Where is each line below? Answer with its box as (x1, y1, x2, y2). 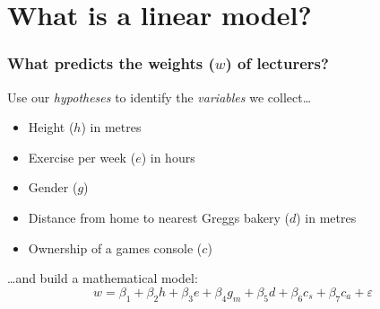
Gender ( (28, 178, 78, 197)
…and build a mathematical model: (7, 269, 198, 287)
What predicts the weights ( (7, 52, 215, 75)
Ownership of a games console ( (28, 238, 203, 257)
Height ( (28, 118, 74, 137)
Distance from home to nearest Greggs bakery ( (28, 207, 289, 226)
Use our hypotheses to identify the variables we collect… (7, 87, 312, 106)
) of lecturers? (225, 52, 329, 75)
